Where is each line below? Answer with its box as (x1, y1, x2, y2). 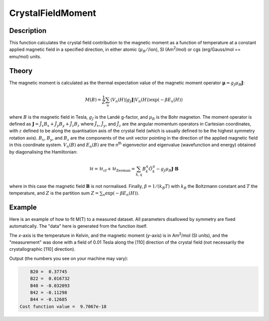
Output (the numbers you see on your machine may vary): (9, 255, 129, 261)
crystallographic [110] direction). (9, 246, 76, 252)
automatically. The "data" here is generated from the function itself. (9, 223, 148, 229)
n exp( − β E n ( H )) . (102, 190, 139, 197)
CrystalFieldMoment (9, 7, 97, 18)
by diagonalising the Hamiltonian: (9, 149, 78, 155)
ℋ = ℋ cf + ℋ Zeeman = (89, 166, 135, 173)
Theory (9, 66, 33, 75)
